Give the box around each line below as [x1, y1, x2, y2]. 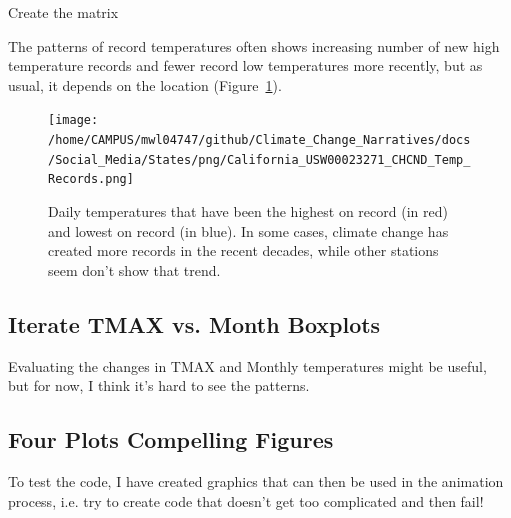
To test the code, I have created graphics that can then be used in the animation [8, 470, 504, 491]
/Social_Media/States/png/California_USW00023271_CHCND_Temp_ [48, 152, 471, 167]
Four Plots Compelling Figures [8, 424, 334, 455]
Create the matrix [8, 2, 119, 22]
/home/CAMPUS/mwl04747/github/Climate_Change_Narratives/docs [48, 133, 471, 148]
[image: [48, 113, 99, 128]
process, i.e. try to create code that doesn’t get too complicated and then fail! [8, 490, 484, 511]
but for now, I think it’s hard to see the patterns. [8, 375, 310, 396]
